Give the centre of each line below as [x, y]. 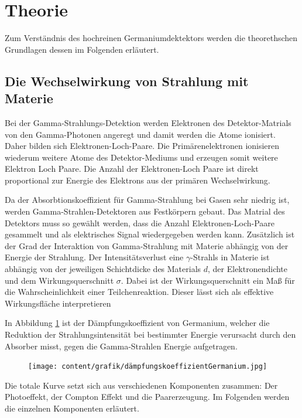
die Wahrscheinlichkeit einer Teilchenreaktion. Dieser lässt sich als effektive [139, 292]
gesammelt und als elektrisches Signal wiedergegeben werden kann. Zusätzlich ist [150, 234]
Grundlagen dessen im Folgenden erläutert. [82, 49]
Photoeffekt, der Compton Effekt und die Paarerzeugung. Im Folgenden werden [147, 397]
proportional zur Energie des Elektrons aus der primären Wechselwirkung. [138, 180]
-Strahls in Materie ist [230, 257]
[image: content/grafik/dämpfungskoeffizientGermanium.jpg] [148, 367]
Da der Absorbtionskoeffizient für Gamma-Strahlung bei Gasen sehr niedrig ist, [147, 200]
